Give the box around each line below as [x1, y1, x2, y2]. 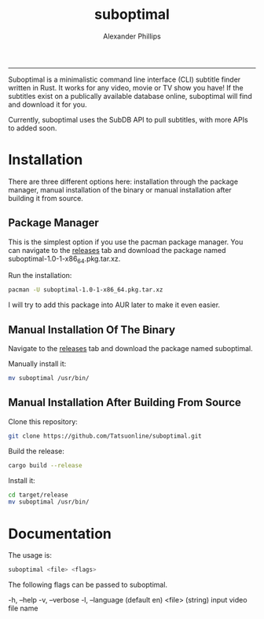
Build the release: [8, 446, 65, 456]
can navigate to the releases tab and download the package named [8, 245, 226, 255]
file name [8, 603, 38, 614]
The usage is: [8, 551, 53, 560]
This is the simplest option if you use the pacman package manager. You [8, 237, 244, 247]
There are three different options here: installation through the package [8, 177, 238, 186]
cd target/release [8, 491, 68, 499]
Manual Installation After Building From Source [8, 396, 242, 409]
